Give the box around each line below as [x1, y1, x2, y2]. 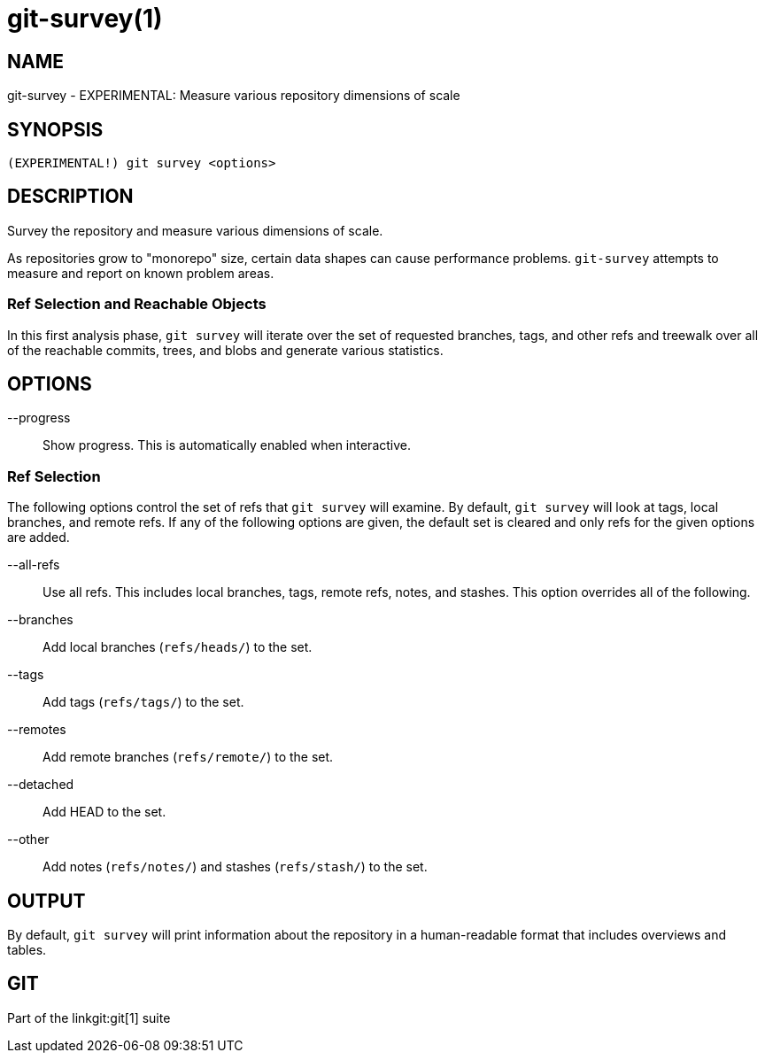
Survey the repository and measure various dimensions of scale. [7, 222, 383, 238]
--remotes [7, 722, 66, 738]
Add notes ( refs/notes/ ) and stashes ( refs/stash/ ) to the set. [42, 859, 428, 875]
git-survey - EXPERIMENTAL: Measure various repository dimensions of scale [7, 88, 460, 104]
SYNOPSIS [7, 118, 104, 141]
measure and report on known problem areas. [7, 265, 274, 281]
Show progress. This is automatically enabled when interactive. [42, 437, 412, 453]
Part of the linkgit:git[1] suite [7, 1010, 171, 1025]
